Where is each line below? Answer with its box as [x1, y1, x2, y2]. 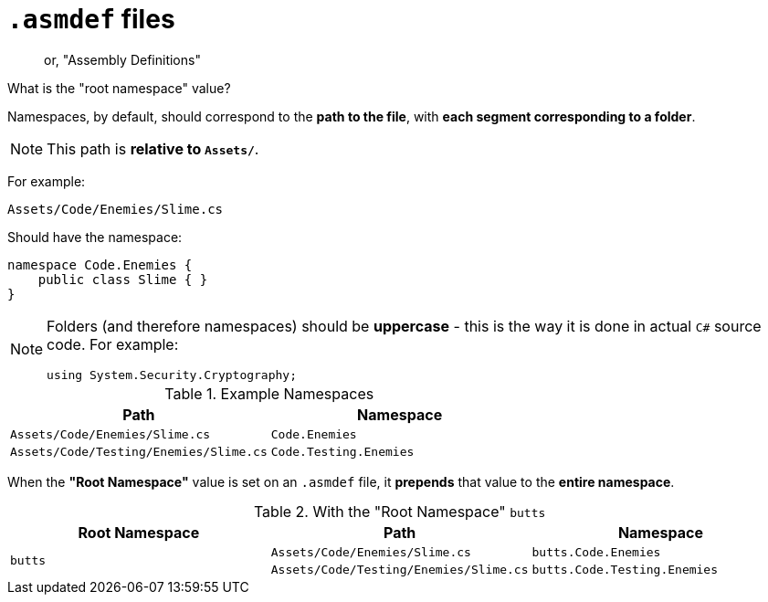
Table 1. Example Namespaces [164, 384, 374, 403]
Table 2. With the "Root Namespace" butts [253, 502, 546, 521]
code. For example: [47, 334, 179, 354]
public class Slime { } [37, 271, 208, 287]
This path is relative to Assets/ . [47, 139, 259, 158]
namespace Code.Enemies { [7, 257, 193, 272]
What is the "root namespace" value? [7, 79, 231, 96]
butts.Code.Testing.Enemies [531, 562, 719, 576]
